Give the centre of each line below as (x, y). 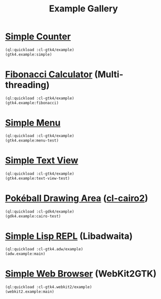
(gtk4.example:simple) (29, 54)
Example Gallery (83, 9)
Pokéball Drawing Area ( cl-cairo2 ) (77, 198)
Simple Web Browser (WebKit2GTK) (81, 274)
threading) (27, 85)
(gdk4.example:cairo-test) (33, 216)
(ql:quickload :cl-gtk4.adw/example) (44, 249)
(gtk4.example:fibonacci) (32, 103)
